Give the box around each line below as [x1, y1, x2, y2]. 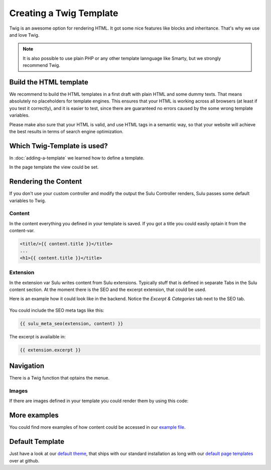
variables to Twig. [9, 198, 46, 204]
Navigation [9, 362, 45, 370]
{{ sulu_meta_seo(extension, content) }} [20, 321, 123, 326]
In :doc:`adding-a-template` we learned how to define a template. [9, 155, 145, 161]
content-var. [9, 228, 35, 234]
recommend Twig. [23, 62, 60, 68]
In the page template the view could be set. [9, 164, 99, 170]
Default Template [9, 437, 65, 446]
